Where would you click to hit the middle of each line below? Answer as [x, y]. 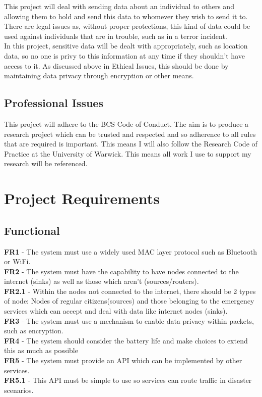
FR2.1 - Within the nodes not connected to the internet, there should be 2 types [130, 291]
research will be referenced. [46, 163]
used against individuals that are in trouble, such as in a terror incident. [116, 36]
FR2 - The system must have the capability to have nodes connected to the [121, 271]
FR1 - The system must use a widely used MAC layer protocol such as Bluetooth [130, 251]
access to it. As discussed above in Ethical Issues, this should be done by [116, 65]
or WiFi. [17, 261]
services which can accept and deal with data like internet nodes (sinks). [116, 311]
